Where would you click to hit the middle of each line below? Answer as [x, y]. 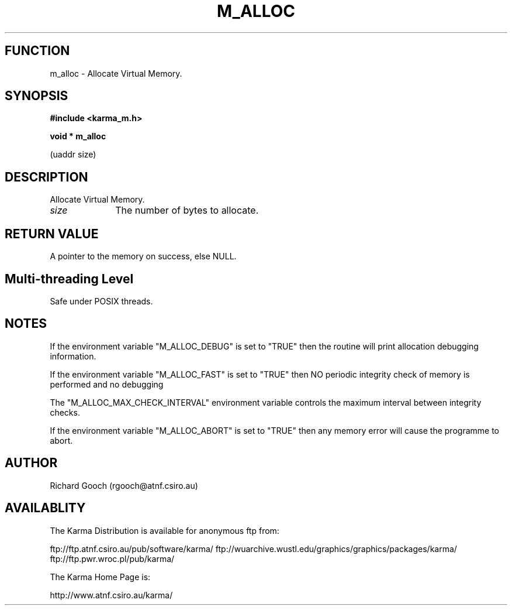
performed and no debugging [107, 384]
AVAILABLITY [45, 508]
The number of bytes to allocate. [187, 210]
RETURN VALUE [52, 234]
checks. [65, 412]
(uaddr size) [73, 155]
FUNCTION [37, 51]
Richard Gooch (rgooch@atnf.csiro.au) [124, 485]
